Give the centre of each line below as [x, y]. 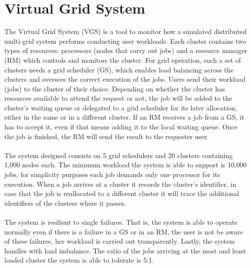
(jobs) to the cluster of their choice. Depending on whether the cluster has [115, 88]
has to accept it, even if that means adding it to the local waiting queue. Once [121, 127]
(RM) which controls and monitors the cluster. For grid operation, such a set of [123, 60]
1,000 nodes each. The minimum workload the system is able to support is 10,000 [125, 165]
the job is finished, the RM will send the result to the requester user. [107, 136]
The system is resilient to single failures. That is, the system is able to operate [121, 222]
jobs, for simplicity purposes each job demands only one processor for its [112, 174]
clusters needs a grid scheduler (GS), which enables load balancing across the [119, 69]
